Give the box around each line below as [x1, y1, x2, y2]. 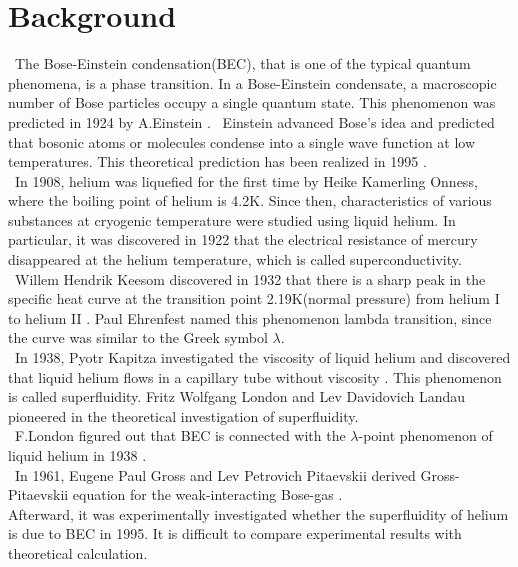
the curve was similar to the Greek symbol [8, 327, 268, 348]
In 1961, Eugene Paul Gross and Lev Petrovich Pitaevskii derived [14, 464, 416, 485]
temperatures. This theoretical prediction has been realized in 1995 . [8, 151, 427, 172]
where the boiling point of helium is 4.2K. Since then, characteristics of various [8, 190, 492, 211]
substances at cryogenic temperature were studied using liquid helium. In [8, 209, 456, 230]
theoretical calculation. [8, 542, 148, 563]
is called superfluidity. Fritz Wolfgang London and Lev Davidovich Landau [8, 386, 466, 407]
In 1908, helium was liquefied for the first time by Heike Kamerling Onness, [14, 170, 478, 191]
